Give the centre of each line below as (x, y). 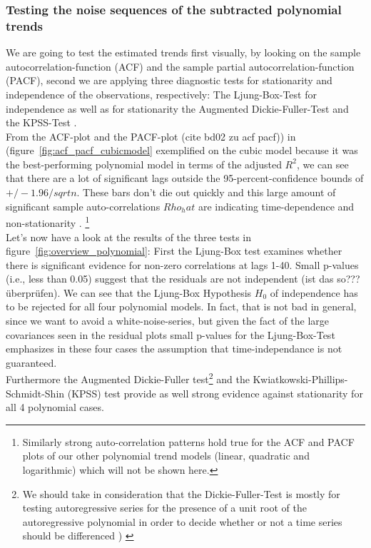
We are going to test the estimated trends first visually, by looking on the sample (183, 52)
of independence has (314, 292)
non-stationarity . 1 (48, 222)
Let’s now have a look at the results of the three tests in (128, 237)
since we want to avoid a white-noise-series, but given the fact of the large (167, 321)
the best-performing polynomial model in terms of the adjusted (144, 164)
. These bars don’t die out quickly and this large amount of (206, 192)
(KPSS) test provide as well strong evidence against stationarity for (215, 393)
